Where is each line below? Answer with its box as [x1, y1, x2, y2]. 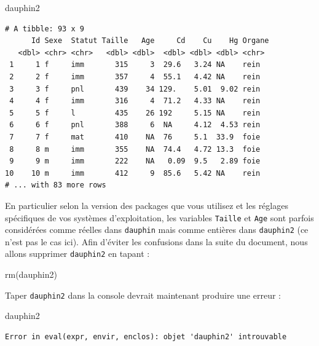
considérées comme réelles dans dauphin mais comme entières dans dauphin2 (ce [5, 223, 309, 236]
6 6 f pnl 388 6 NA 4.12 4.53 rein [9, 120, 261, 130]
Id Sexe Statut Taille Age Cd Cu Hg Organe [31, 36, 269, 45]
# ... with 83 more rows [5, 181, 106, 190]
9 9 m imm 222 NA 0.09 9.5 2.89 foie [9, 157, 261, 166]
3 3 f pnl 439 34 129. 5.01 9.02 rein [9, 84, 261, 93]
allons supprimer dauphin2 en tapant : [5, 247, 150, 260]
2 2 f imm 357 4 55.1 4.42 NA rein [9, 72, 261, 81]
